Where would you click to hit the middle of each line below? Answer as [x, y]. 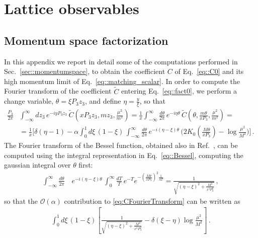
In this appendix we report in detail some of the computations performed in [121, 61]
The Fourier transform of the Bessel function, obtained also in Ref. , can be [121, 145]
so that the [21, 201]
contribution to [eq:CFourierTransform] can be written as [152, 201]
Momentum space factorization [86, 40]
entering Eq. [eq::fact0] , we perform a [179, 91]
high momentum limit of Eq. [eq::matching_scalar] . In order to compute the [122, 81]
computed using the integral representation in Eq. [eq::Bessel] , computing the [124, 155]
